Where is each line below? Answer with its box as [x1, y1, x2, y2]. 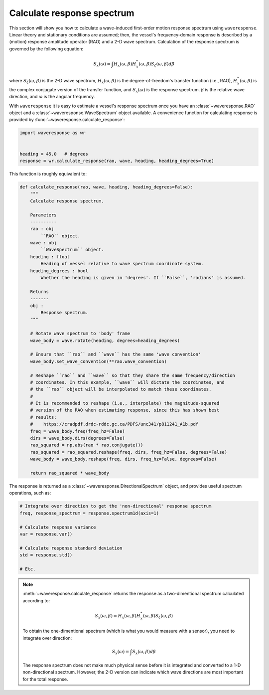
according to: [22, 597, 50, 603]
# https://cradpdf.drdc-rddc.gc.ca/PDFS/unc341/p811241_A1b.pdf [30, 421, 199, 427]
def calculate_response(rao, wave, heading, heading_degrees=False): [19, 184, 193, 189]
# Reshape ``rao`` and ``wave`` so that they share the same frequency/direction [30, 372, 235, 378]
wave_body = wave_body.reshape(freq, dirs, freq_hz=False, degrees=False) [30, 456, 217, 462]
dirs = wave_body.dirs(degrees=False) [30, 435, 125, 441]
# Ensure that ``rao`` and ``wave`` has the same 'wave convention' [30, 351, 201, 357]
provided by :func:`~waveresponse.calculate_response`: [9, 117, 125, 123]
